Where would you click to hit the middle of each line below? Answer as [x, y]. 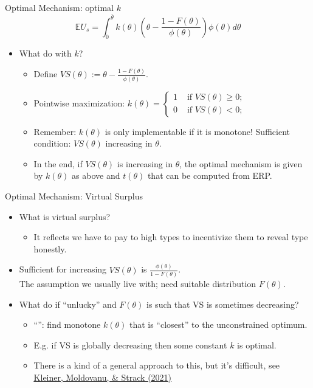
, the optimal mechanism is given [241, 163]
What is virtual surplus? [65, 216]
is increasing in [145, 163]
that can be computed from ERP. [210, 175]
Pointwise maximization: [79, 102]
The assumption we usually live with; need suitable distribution [138, 284]
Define [46, 74]
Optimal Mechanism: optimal [59, 7]
